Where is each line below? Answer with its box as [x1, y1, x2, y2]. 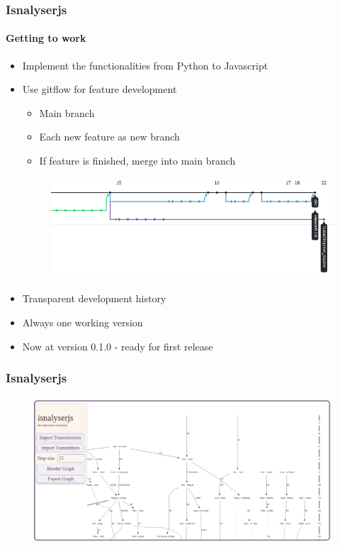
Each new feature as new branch [39, 129, 180, 144]
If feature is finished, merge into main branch [39, 153, 236, 168]
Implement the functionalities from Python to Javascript [22, 57, 268, 72]
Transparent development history [22, 291, 166, 306]
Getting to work [6, 31, 86, 45]
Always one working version [22, 314, 143, 329]
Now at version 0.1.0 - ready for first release [22, 338, 213, 353]
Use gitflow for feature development [22, 82, 177, 96]
